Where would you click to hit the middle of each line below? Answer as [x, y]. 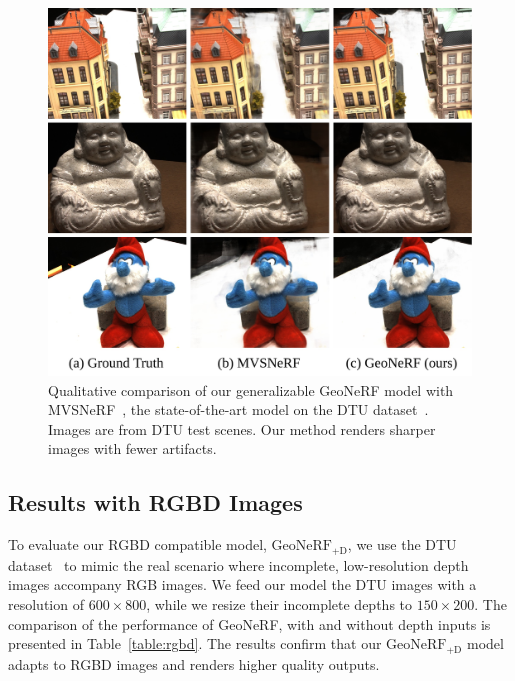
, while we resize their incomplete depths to [279, 603]
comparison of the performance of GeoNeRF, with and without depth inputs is [249, 623]
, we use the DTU [402, 544]
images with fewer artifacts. [132, 448]
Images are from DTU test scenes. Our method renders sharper [242, 428]
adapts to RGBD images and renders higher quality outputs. [194, 663]
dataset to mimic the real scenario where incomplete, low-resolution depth [238, 564]
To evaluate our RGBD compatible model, [137, 544]
